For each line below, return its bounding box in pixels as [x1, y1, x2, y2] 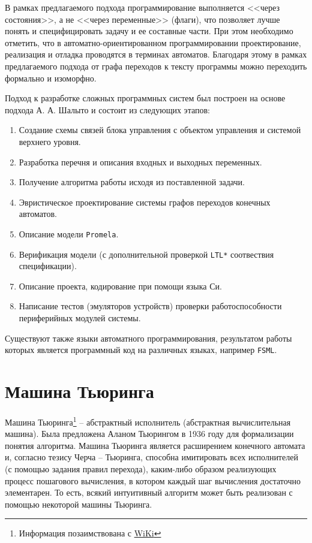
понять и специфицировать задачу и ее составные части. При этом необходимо [5, 25, 293, 37]
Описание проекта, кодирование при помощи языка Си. [19, 279, 222, 292]
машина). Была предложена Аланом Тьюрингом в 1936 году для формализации [5, 427, 294, 440]
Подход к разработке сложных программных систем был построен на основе [5, 92, 286, 104]
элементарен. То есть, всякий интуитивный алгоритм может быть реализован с [5, 486, 293, 499]
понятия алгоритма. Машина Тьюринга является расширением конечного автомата [5, 439, 305, 451]
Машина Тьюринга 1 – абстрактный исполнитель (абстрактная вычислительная [5, 414, 291, 428]
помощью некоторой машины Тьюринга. [5, 497, 152, 510]
